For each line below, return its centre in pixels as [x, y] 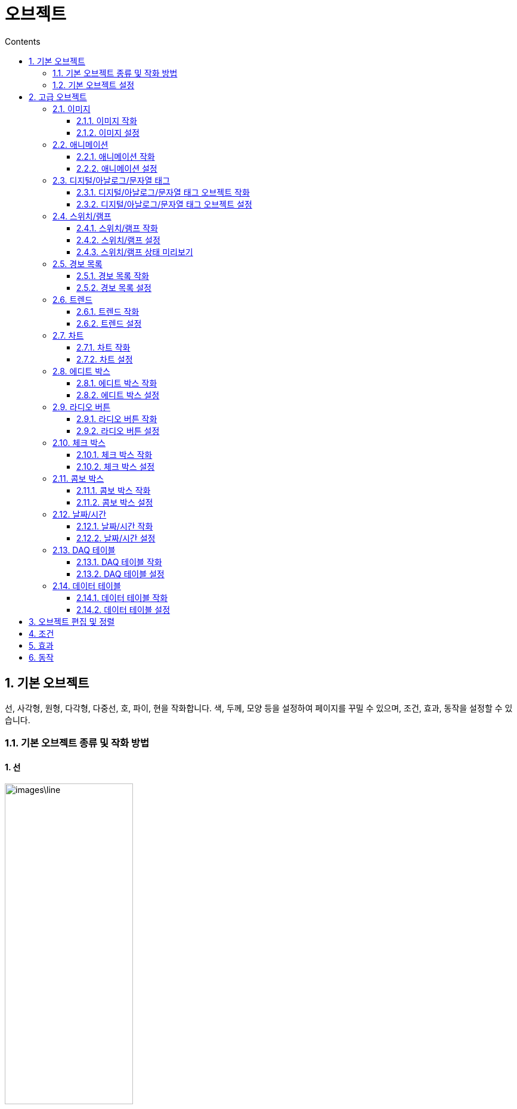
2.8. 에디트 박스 [81, 371]
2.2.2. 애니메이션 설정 [117, 168]
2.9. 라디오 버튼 [82, 407]
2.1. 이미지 [72, 109]
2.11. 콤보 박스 [78, 478]
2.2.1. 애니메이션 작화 [116, 156]
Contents [23, 41]
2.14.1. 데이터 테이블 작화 [122, 597]
